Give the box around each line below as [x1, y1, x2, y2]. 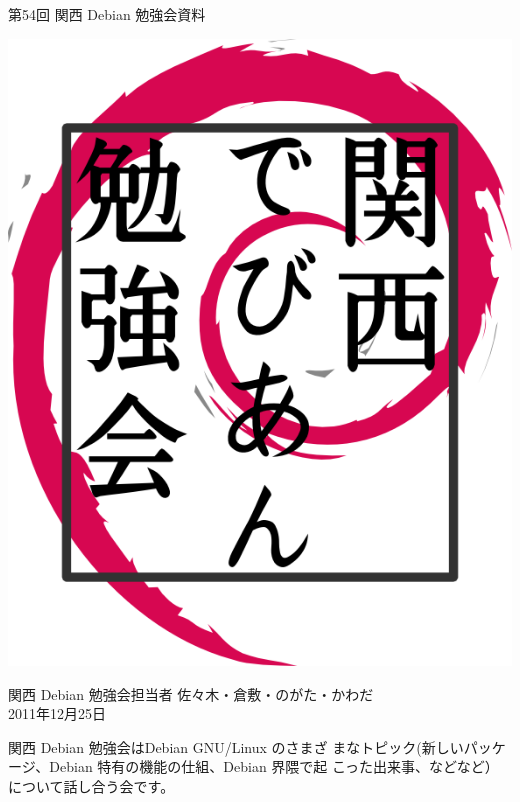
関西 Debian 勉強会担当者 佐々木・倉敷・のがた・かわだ [8, 683, 374, 704]
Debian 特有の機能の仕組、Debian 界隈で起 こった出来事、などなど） [49, 756, 499, 777]
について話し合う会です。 [8, 775, 175, 796]
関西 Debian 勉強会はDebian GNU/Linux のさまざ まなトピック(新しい [8, 736, 464, 757]
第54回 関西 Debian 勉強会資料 [8, 4, 206, 24]
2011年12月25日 [8, 703, 106, 724]
